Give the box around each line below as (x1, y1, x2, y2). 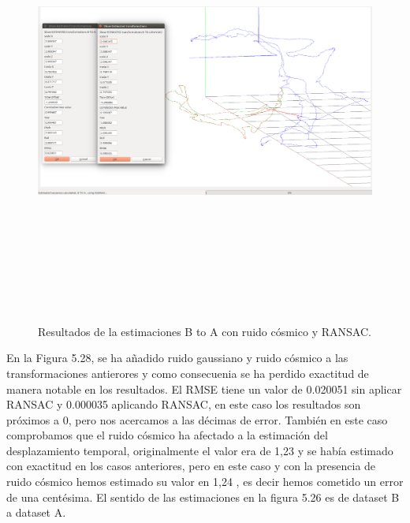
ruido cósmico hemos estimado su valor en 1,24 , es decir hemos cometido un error (6, 473, 404, 490)
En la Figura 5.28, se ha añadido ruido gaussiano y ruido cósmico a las (6, 349, 348, 366)
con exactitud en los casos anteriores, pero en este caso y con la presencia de (6, 458, 376, 474)
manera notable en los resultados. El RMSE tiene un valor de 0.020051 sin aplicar (6, 380, 402, 397)
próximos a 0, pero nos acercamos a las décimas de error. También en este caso (6, 411, 388, 428)
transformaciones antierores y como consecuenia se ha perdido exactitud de (6, 364, 369, 381)
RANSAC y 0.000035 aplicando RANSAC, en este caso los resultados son (6, 396, 361, 413)
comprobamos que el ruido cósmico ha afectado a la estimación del (6, 427, 328, 443)
